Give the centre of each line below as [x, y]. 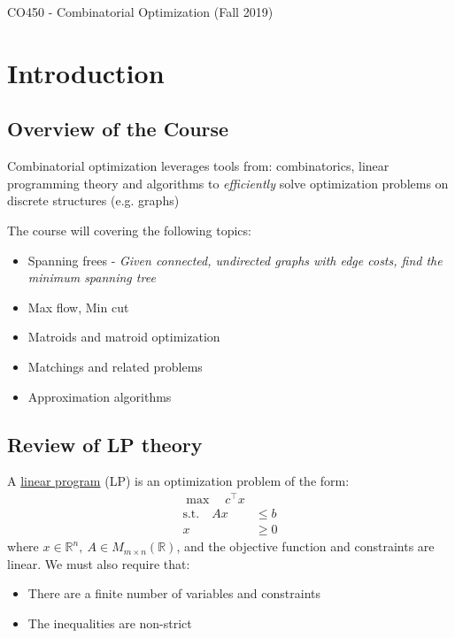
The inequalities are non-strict [110, 623]
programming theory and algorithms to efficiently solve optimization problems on [228, 183]
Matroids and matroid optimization [124, 337]
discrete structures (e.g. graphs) [93, 200]
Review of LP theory [105, 444]
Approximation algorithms [100, 396]
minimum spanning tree [92, 277]
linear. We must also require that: [99, 563]
